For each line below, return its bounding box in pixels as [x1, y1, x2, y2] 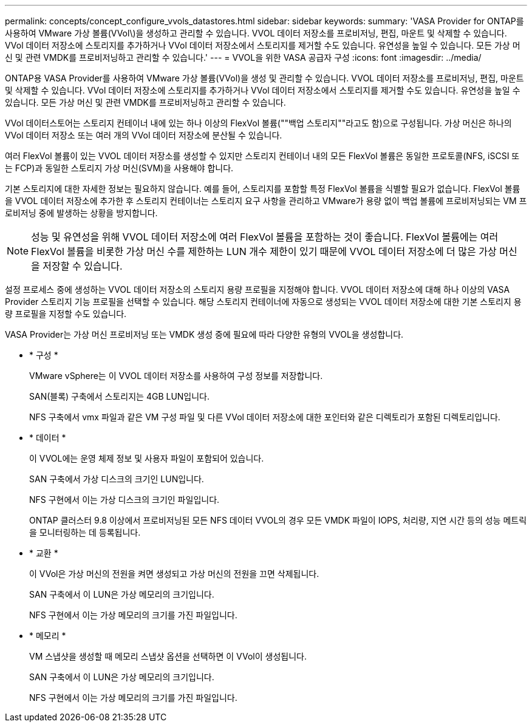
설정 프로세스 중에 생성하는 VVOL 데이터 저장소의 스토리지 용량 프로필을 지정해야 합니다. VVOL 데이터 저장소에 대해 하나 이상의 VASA [5, 284, 510, 295]
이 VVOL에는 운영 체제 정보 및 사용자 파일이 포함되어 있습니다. [29, 453, 264, 463]
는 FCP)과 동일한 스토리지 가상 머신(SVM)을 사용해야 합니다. [5, 163, 234, 173]
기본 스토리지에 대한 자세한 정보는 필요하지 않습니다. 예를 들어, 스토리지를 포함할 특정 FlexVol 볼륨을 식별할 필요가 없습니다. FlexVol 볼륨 [5, 183, 520, 194]
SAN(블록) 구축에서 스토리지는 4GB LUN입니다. [29, 391, 210, 401]
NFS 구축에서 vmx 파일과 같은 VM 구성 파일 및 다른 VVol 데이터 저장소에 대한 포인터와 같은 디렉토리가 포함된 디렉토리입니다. [29, 412, 500, 422]
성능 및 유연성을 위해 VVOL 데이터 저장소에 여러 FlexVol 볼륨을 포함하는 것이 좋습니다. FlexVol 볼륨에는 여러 [31, 231, 499, 243]
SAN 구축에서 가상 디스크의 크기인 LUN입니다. [29, 474, 204, 484]
